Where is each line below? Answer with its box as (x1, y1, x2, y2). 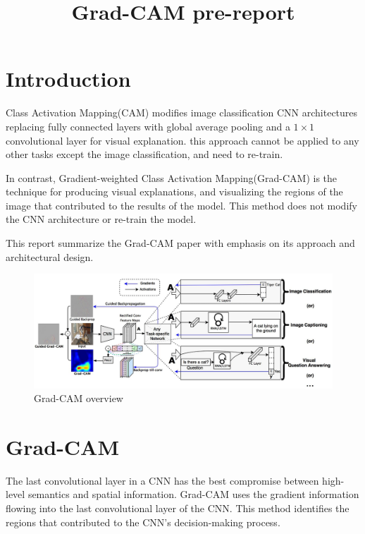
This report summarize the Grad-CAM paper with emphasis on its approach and (6, 236, 355, 250)
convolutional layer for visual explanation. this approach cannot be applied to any (6, 133, 359, 147)
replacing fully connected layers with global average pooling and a (6, 119, 290, 133)
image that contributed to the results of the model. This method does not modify (6, 198, 357, 212)
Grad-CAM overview (34, 391, 123, 406)
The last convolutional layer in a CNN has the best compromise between (6, 473, 319, 487)
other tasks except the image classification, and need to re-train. (6, 147, 283, 162)
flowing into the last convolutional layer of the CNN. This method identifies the (6, 501, 349, 516)
